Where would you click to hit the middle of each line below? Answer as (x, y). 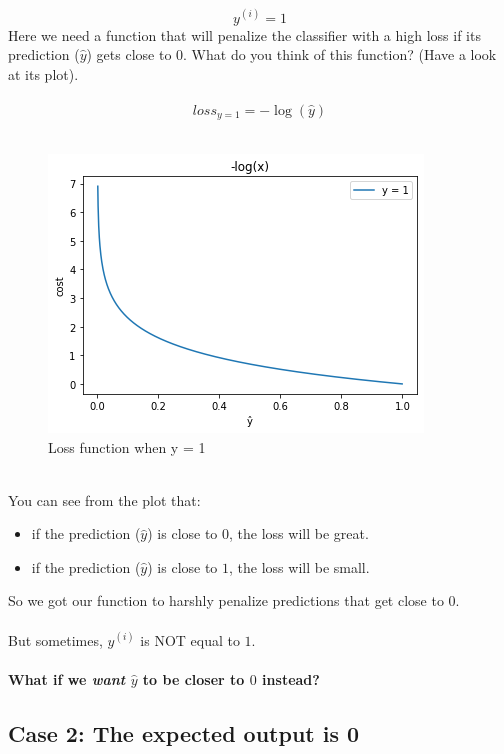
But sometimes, (55, 639)
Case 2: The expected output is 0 (184, 732)
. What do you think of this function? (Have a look (340, 54)
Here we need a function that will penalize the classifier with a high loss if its (244, 34)
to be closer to (193, 678)
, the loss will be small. (299, 566)
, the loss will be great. (299, 533)
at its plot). (43, 73)
